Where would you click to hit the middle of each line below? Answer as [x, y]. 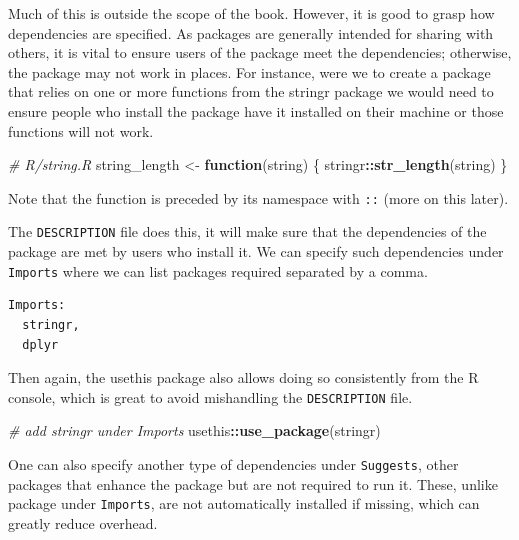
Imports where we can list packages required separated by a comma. [218, 270]
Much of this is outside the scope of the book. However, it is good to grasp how [251, 13]
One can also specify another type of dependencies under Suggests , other [233, 463]
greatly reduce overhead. [83, 522]
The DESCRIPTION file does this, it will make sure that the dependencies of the [247, 231]
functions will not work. [81, 130]
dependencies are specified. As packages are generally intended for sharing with [251, 32]
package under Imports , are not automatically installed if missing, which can [244, 503]
